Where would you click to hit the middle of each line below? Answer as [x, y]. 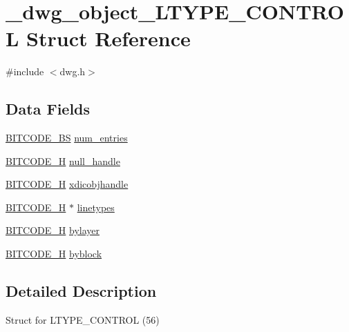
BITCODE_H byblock [54, 254]
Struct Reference [109, 38]
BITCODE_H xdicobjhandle [67, 184]
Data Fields [48, 109]
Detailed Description [81, 291]
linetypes [96, 207]
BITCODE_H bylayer [53, 230]
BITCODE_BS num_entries [67, 138]
